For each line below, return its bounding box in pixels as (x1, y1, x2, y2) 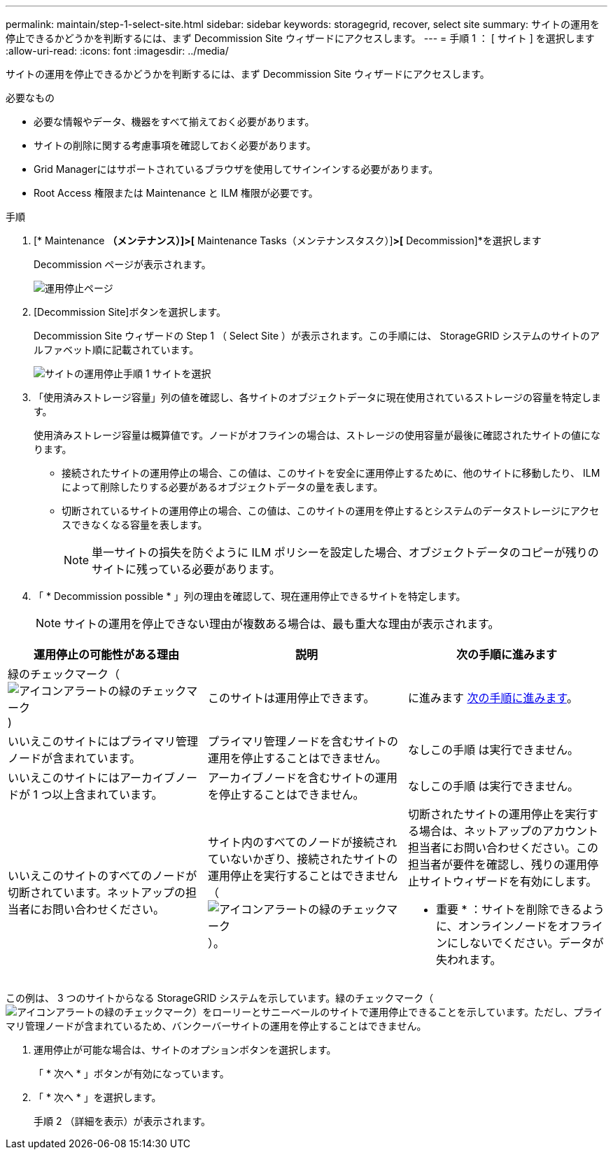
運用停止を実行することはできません (207, 869, 398, 883)
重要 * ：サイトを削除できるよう (435, 902, 605, 916)
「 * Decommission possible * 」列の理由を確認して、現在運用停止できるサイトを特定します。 (34, 590, 466, 602)
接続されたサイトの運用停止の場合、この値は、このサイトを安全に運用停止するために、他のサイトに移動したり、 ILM (62, 467, 600, 479)
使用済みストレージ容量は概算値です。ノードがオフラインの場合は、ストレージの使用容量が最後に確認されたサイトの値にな (34, 429, 601, 441)
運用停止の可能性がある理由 (33, 647, 179, 661)
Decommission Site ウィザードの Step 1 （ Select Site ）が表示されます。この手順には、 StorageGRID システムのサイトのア (34, 330, 600, 342)
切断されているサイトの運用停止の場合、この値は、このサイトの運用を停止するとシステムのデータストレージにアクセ (62, 505, 600, 517)
